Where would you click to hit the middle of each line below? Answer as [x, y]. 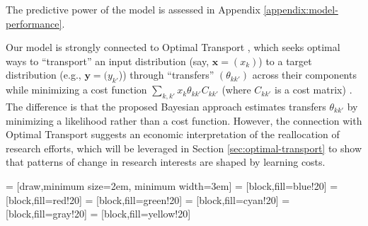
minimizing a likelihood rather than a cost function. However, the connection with [184, 120]
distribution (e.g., [44, 75]
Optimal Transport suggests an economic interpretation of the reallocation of [173, 134]
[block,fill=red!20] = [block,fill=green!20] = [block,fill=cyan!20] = [148, 199]
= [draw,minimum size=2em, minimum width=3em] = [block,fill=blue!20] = [172, 185]
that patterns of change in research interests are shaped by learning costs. [166, 162]
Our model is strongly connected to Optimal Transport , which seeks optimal [173, 47]
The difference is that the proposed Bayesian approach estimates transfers [166, 106]
